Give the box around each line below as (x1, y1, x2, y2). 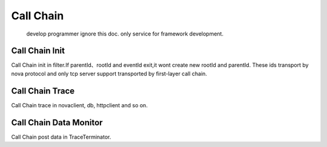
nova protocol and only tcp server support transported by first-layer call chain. (11, 70, 207, 77)
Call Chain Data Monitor (11, 117, 103, 128)
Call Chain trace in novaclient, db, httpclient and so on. (11, 101, 148, 108)
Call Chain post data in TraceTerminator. (11, 133, 111, 140)
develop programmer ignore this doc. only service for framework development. (26, 30, 224, 37)
